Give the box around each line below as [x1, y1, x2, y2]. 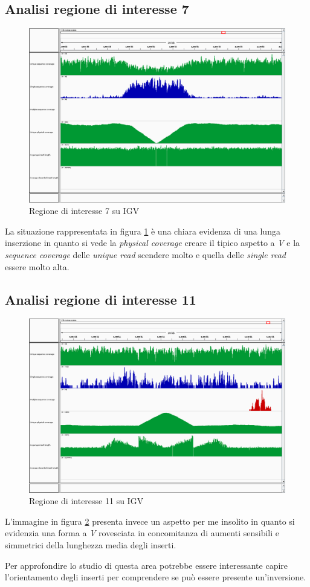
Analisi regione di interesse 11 [5, 290, 196, 308]
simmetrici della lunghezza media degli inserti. [5, 539, 176, 551]
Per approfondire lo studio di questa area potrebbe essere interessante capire [5, 559, 288, 571]
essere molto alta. [5, 260, 69, 273]
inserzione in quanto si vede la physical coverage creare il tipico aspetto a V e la [5, 236, 300, 249]
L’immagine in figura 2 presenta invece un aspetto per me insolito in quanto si [5, 514, 295, 527]
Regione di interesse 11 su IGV [29, 495, 144, 507]
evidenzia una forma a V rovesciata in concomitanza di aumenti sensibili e [5, 527, 280, 539]
